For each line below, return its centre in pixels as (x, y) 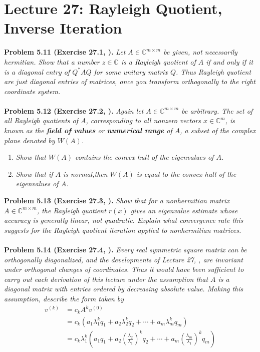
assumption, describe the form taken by (64, 298)
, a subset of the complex (218, 130)
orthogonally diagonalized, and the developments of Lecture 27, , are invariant (123, 259)
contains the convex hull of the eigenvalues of (145, 157)
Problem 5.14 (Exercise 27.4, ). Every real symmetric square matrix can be (125, 249)
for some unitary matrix (131, 71)
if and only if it (230, 61)
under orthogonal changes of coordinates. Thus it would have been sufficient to (124, 269)
